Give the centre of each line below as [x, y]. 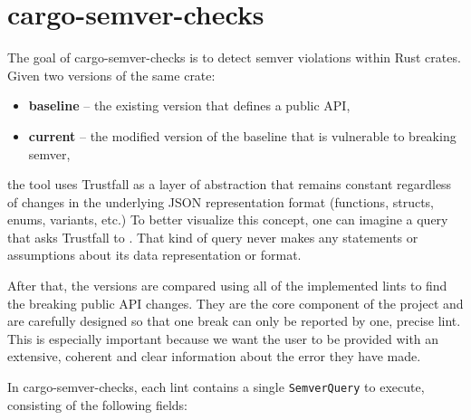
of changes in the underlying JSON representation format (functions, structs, [221, 201]
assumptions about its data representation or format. [154, 255]
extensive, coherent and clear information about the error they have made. [214, 356]
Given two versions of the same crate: [111, 75]
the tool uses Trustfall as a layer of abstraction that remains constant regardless [230, 184]
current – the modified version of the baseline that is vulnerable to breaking [242, 135]
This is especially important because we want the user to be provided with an [223, 338]
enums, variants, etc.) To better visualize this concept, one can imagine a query [228, 220]
